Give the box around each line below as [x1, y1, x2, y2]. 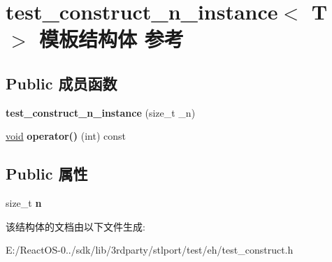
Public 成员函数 [6, 72, 117, 94]
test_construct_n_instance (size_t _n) [6, 105, 196, 119]
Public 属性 [6, 163, 88, 184]
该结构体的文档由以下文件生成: [6, 219, 145, 233]
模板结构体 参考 [39, 24, 184, 53]
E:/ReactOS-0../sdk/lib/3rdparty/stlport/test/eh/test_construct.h [6, 242, 294, 257]
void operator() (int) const [6, 129, 127, 143]
